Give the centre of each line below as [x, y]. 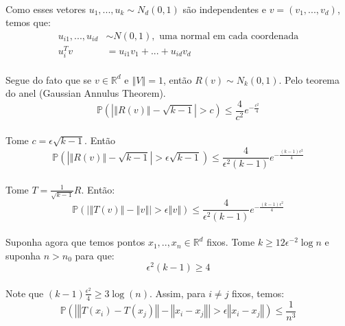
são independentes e [224, 9]
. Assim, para [178, 293]
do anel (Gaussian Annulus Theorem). [86, 93]
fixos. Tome [231, 242]
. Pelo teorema [309, 79]
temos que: [28, 22]
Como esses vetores [46, 9]
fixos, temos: [258, 293]
